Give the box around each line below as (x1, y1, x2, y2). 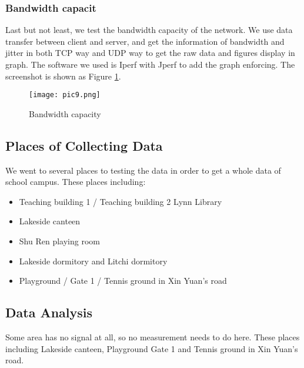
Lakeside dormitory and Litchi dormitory (19, 254, 168, 267)
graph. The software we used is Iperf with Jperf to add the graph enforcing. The (5, 58, 295, 70)
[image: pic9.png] (29, 91, 101, 100)
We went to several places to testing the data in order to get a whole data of (5, 164, 281, 176)
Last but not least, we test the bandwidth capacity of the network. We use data (5, 24, 293, 36)
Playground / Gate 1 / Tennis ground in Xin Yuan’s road (19, 274, 227, 287)
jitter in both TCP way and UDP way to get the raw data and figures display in (5, 47, 295, 59)
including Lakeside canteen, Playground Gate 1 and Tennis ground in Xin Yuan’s (5, 342, 298, 354)
